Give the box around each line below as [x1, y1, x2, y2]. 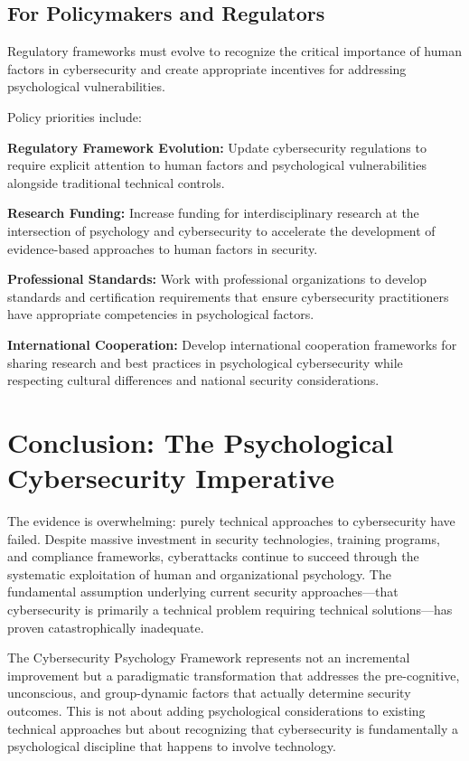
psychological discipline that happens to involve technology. [7, 737, 336, 756]
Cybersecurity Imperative [7, 459, 335, 496]
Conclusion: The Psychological [7, 423, 394, 460]
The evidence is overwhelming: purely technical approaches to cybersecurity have [7, 512, 455, 531]
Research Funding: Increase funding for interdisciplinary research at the [7, 203, 419, 222]
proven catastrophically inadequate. [7, 617, 204, 636]
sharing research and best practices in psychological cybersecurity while [7, 352, 403, 371]
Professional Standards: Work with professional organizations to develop [7, 269, 427, 288]
